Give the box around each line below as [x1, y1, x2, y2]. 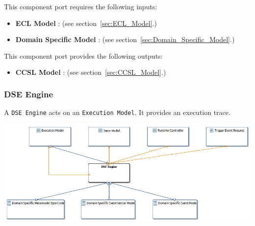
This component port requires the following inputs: [4, 1, 157, 11]
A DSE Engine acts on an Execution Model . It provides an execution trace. [4, 107, 230, 117]
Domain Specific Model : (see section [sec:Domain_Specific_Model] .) [15, 34, 235, 45]
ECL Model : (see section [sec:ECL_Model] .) [15, 18, 157, 28]
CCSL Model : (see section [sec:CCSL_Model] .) [15, 67, 166, 77]
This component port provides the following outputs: [4, 50, 163, 61]
